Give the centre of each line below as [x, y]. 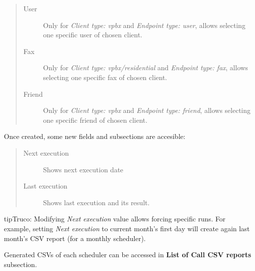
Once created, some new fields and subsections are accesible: [95, 136]
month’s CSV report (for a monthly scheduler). [75, 238]
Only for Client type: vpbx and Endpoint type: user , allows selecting [144, 25]
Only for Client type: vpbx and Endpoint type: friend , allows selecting [147, 110]
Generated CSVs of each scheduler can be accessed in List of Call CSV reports [128, 255]
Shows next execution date [83, 169]
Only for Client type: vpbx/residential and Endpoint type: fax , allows [145, 68]
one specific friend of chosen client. [95, 120]
